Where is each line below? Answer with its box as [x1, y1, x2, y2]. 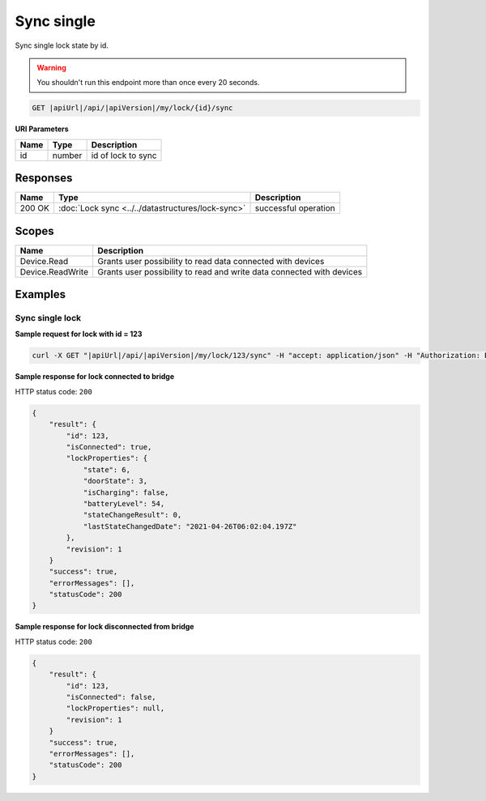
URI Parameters [15, 124, 69, 134]
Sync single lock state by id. [15, 40, 109, 50]
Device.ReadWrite [19, 266, 89, 277]
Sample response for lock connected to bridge [15, 372, 175, 381]
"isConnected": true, [66, 442, 152, 451]
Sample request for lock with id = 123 [15, 329, 143, 339]
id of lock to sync [91, 150, 157, 161]
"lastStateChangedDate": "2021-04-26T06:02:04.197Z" [83, 522, 297, 530]
